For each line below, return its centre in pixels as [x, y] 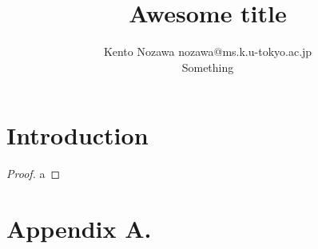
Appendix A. [79, 229]
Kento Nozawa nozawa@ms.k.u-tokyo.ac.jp [208, 51]
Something [208, 67]
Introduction [78, 135]
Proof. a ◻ [34, 174]
